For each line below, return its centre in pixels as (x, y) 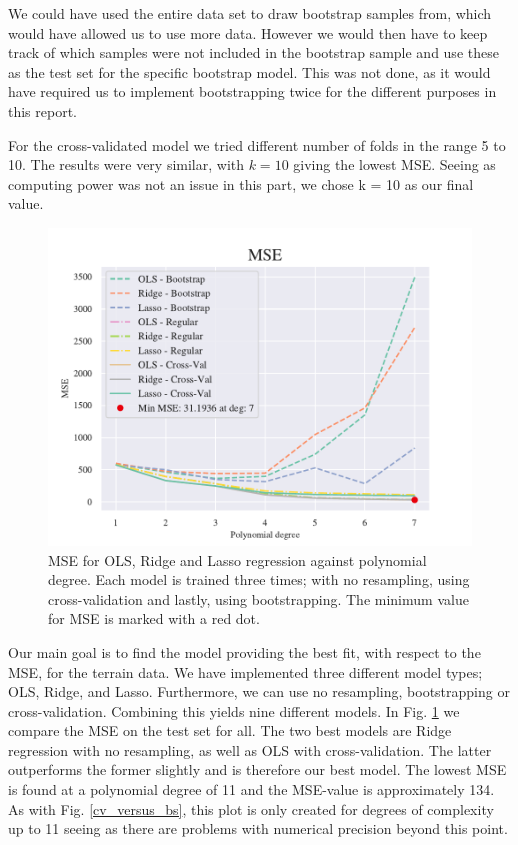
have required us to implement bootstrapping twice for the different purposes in (252, 91)
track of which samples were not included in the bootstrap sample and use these (253, 52)
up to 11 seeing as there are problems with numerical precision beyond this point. (258, 828)
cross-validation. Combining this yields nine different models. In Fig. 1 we (234, 710)
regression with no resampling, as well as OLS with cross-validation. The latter (250, 749)
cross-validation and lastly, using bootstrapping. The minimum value (258, 598)
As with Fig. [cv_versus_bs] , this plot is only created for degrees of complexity (251, 808)
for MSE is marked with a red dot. (154, 618)
